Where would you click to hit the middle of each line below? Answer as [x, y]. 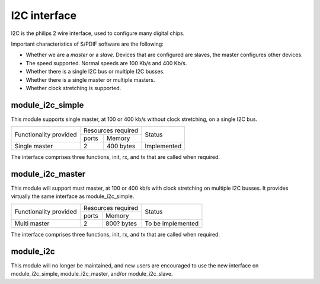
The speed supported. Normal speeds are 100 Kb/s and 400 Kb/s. [106, 63]
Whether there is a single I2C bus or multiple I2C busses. [95, 72]
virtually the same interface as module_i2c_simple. [73, 196]
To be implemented [172, 224]
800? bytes [121, 224]
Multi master [32, 224]
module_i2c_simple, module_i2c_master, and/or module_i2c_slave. [92, 274]
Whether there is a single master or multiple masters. [90, 79]
